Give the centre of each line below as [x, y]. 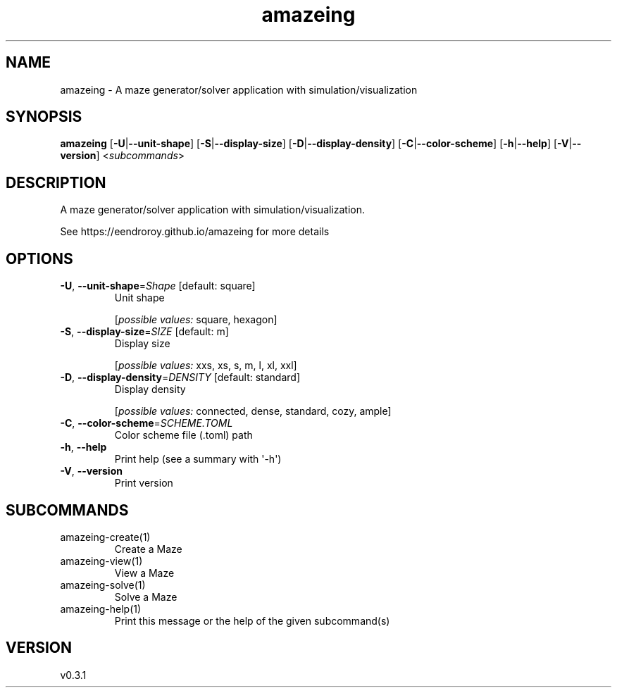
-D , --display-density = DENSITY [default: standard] [180, 377]
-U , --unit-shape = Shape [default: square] [158, 286]
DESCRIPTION [56, 182]
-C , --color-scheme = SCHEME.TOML [147, 423]
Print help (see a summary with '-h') [198, 459]
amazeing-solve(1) [103, 585]
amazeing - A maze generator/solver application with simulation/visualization [239, 89]
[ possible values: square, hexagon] [196, 320]
